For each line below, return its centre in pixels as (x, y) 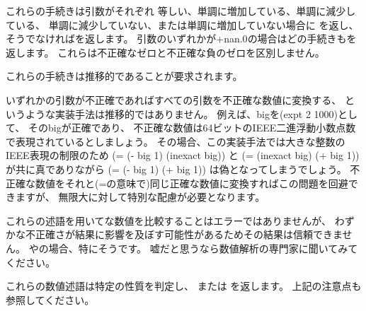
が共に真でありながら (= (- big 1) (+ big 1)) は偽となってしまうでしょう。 (176, 169)
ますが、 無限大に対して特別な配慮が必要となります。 (140, 197)
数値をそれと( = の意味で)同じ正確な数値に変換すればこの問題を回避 (191, 183)
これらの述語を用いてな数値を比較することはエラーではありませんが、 (169, 220)
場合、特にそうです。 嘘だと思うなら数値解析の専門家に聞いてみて (203, 248)
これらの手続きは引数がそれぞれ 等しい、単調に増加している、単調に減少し (181, 11)
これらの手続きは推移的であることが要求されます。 (124, 76)
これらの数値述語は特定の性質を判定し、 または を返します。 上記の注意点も (184, 286)
